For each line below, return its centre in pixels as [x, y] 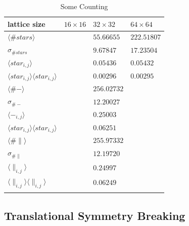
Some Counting [84, 6]
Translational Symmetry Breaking [95, 215]
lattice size [27, 24]
